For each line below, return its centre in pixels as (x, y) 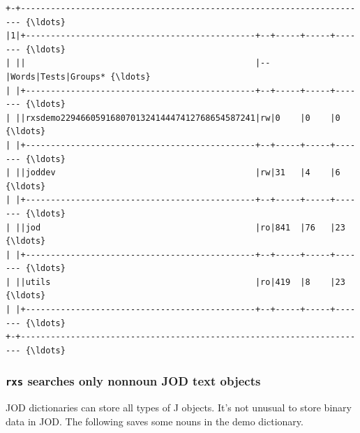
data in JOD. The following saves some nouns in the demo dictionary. (155, 421)
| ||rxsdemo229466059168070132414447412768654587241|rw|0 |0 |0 (173, 118)
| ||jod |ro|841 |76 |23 (175, 227)
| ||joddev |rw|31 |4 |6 (173, 173)
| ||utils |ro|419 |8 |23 (175, 282)
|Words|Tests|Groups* (56, 76)
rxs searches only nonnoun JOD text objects (133, 381)
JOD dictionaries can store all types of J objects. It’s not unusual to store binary (179, 408)
